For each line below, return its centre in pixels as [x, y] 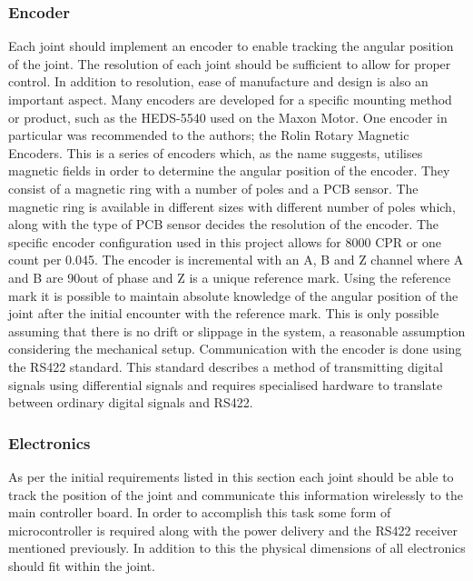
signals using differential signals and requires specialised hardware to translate [226, 384]
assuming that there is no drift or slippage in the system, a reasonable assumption [237, 331]
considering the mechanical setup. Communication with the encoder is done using [235, 349]
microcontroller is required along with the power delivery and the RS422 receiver [233, 530]
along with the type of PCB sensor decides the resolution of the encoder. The [224, 224]
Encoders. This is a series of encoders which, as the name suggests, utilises [216, 152]
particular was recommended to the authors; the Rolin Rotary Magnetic [209, 135]
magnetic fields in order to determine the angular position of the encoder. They [229, 170]
